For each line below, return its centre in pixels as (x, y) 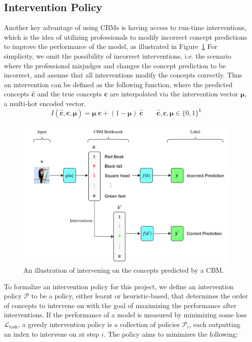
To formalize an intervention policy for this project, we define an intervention (119, 286)
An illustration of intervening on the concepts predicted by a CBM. (124, 270)
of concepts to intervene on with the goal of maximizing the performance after (120, 305)
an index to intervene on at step (52, 334)
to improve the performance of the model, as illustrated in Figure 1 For (111, 46)
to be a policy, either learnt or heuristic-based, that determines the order (140, 296)
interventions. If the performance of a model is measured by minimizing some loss (125, 315)
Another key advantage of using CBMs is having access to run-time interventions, (125, 27)
